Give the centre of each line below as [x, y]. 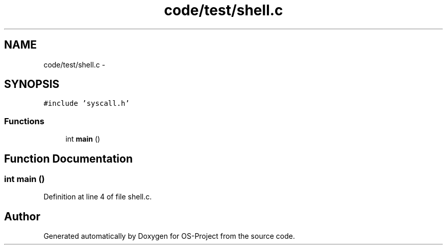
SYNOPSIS [32, 84]
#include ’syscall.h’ [86, 104]
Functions [24, 121]
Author [22, 216]
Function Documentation [68, 159]
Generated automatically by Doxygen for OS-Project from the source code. [169, 236]
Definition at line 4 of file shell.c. [98, 197]
